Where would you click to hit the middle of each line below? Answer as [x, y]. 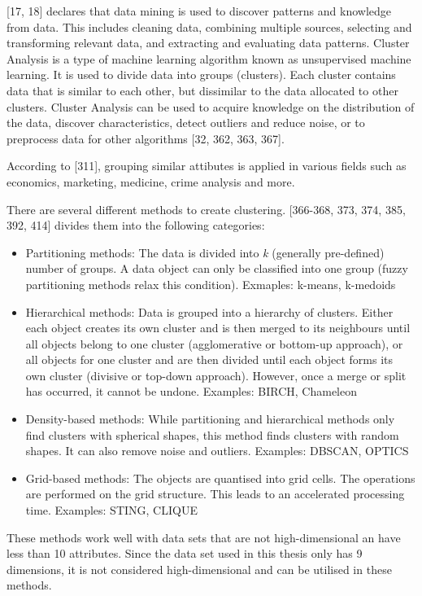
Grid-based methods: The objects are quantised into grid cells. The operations [220, 478]
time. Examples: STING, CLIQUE [111, 510]
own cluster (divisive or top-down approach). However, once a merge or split [216, 375]
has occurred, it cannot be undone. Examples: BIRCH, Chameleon [191, 391]
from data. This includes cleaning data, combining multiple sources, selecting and [209, 26]
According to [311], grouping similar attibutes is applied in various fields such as [207, 166]
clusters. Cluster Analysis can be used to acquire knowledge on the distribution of [211, 106]
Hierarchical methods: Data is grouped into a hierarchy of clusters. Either [209, 311]
